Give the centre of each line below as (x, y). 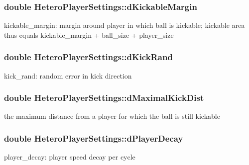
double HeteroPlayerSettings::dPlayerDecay (94, 138)
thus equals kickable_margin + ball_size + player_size (89, 35)
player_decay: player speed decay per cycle (70, 157)
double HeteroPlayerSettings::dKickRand (88, 57)
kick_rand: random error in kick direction (68, 75)
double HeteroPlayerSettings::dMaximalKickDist (104, 98)
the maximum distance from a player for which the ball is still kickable (112, 116)
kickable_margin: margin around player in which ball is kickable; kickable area (124, 25)
